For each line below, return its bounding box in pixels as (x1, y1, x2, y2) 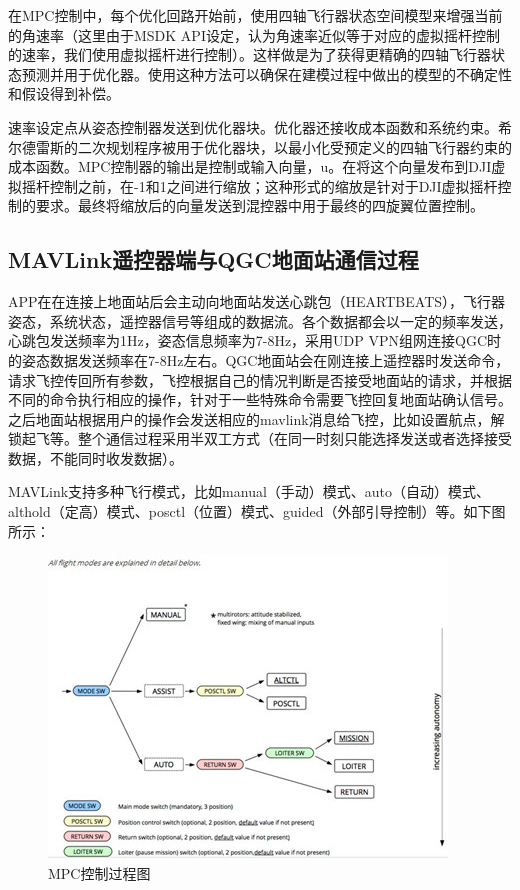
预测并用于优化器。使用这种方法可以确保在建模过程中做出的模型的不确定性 (21, 63, 512, 84)
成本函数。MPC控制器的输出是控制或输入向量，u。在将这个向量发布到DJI (8, 156, 492, 177)
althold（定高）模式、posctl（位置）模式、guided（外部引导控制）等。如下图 (8, 501, 506, 522)
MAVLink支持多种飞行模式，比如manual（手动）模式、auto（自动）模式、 (8, 481, 491, 502)
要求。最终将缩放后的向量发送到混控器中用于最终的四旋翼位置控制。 (35, 195, 484, 216)
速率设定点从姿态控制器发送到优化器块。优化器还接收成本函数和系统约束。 (8, 116, 498, 137)
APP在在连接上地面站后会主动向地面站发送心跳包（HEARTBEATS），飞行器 (8, 291, 506, 312)
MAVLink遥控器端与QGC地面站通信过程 (8, 244, 419, 275)
